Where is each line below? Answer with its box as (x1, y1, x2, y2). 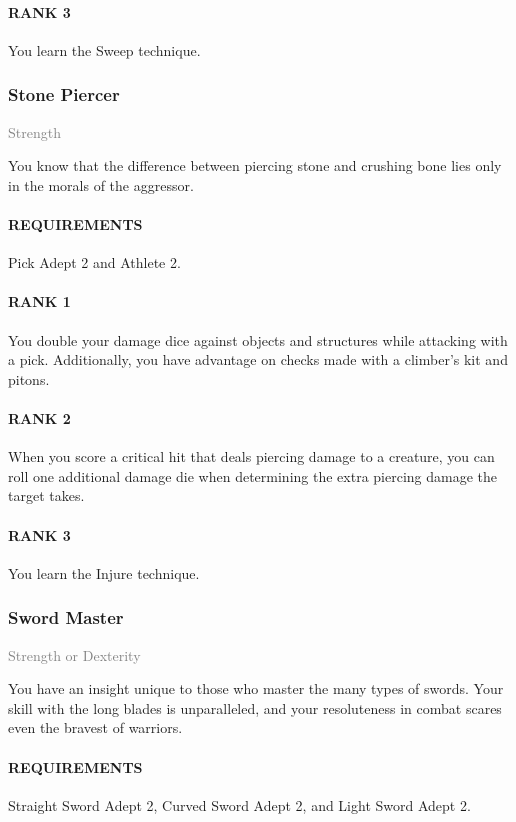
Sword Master (8, 605, 124, 630)
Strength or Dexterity (8, 644, 141, 665)
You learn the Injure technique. (8, 562, 200, 583)
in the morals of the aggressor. (8, 174, 194, 195)
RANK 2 (8, 407, 71, 428)
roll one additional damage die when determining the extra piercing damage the (8, 465, 498, 486)
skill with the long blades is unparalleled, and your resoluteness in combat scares (8, 697, 502, 718)
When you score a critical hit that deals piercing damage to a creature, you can (8, 446, 495, 467)
